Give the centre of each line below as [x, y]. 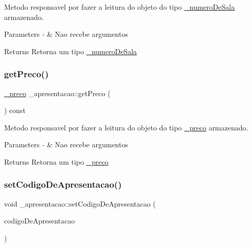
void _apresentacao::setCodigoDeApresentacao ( [80, 203]
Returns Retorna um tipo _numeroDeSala [71, 51]
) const [15, 110]
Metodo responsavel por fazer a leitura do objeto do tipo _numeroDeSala [120, 7]
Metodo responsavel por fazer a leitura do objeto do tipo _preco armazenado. [126, 127]
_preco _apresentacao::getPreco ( [57, 93]
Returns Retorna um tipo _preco [56, 161]
